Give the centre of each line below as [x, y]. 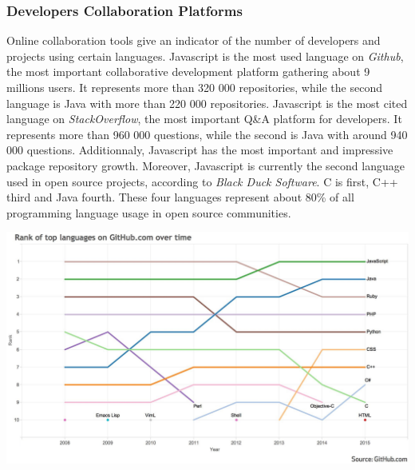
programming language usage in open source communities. [149, 212]
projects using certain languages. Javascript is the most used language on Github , [205, 56]
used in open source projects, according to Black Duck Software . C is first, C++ [202, 181]
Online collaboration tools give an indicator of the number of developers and [194, 40]
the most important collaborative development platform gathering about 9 [188, 72]
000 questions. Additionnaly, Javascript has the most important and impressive [200, 150]
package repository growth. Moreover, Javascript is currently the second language [206, 165]
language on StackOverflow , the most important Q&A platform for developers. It [204, 119]
